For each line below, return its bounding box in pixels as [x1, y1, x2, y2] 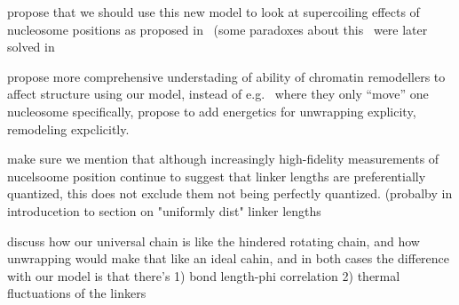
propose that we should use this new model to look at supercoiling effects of [7, 3, 420, 20]
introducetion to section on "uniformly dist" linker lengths [7, 201, 321, 220]
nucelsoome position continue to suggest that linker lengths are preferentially [7, 166, 426, 185]
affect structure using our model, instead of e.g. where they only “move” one [7, 84, 429, 103]
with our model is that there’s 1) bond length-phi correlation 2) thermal [7, 266, 400, 285]
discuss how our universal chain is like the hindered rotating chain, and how [7, 231, 420, 250]
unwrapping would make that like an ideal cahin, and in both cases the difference [7, 249, 450, 268]
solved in [7, 37, 55, 56]
